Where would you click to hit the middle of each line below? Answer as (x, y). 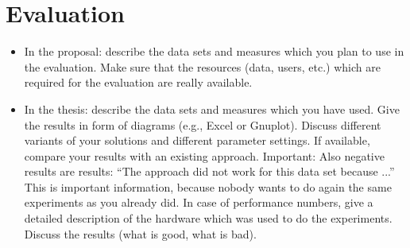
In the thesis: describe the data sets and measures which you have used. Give (212, 108)
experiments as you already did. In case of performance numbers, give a (199, 202)
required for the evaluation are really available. (138, 82)
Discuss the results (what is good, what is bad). (140, 233)
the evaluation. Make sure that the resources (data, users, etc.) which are (202, 66)
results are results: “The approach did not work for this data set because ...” (209, 171)
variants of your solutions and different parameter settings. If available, (197, 140)
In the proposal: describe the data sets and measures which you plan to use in (214, 51)
